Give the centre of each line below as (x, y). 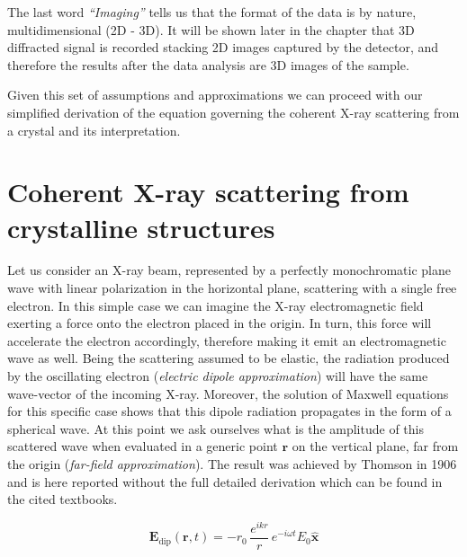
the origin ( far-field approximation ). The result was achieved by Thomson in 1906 (232, 464)
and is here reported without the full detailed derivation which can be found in (225, 481)
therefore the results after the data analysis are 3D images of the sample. (208, 64)
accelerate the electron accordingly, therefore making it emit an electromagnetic (227, 340)
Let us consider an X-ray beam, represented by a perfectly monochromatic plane (229, 270)
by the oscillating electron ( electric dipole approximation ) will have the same (218, 376)
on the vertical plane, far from (375, 446)
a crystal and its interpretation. (94, 130)
